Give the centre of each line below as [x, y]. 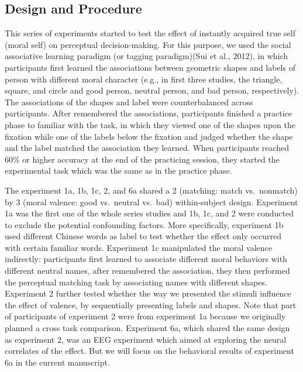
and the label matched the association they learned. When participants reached [147, 148]
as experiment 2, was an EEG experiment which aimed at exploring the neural [146, 339]
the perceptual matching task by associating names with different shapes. [136, 282]
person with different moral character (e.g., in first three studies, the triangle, [144, 79]
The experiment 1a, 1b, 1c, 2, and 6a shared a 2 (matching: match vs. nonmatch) [151, 190]
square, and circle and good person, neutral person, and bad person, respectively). [152, 90]
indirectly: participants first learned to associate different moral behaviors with [146, 259]
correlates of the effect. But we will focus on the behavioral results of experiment [149, 351]
